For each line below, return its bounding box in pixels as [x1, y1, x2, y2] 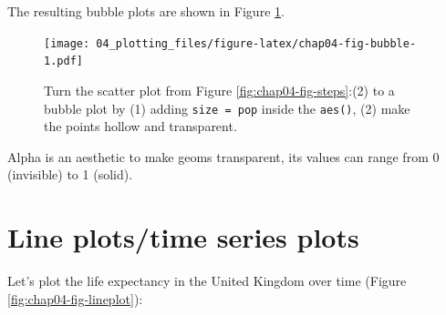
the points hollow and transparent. [44, 117, 237, 136]
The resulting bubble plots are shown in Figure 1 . [7, 2, 285, 20]
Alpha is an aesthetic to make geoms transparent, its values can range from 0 [7, 147, 440, 166]
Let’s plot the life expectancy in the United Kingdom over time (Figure [7, 271, 407, 290]
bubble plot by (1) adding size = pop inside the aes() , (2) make [44, 98, 410, 117]
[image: [44, 36, 90, 50]
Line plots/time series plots [7, 218, 359, 256]
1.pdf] [44, 55, 83, 68]
